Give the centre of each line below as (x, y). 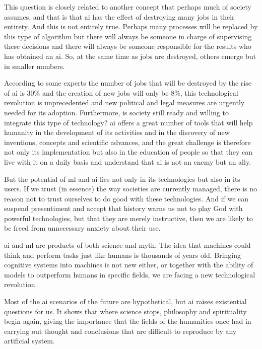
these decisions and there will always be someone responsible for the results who (128, 46)
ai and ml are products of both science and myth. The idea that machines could (127, 245)
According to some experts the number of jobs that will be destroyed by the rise (128, 83)
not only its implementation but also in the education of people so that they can (128, 152)
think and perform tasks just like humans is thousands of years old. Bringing (123, 255)
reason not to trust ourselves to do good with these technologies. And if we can (126, 198)
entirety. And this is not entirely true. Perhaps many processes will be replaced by (131, 26)
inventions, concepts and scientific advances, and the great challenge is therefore (127, 142)
